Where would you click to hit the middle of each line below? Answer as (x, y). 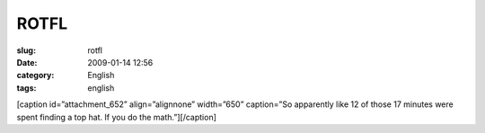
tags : (26, 88)
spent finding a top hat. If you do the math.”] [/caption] (117, 117)
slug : (26, 50)
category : (35, 75)
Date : (27, 62)
